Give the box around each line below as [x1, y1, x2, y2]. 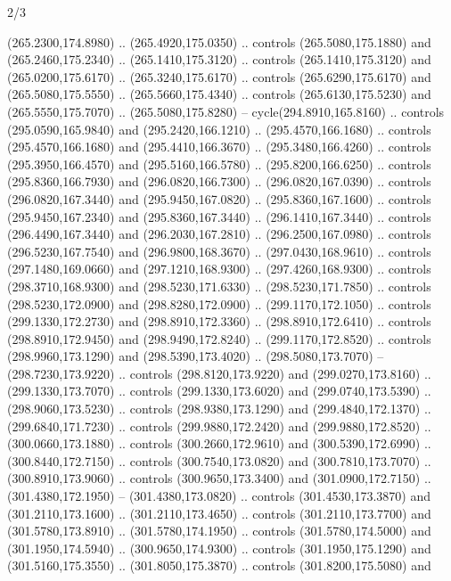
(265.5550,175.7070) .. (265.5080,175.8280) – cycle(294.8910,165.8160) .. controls [7, 102, 445, 120]
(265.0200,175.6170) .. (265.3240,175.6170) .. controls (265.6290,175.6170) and [7, 67, 431, 86]
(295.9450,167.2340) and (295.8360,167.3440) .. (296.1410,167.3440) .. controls [7, 207, 431, 225]
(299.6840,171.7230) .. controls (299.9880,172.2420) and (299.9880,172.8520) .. [7, 416, 431, 435]
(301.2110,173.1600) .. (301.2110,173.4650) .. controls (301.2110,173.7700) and [7, 503, 431, 522]
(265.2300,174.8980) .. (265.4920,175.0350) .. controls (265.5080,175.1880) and [7, 32, 431, 51]
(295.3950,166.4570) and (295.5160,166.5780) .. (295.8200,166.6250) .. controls [7, 154, 431, 173]
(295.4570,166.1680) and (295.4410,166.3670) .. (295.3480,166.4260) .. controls [7, 137, 431, 156]
